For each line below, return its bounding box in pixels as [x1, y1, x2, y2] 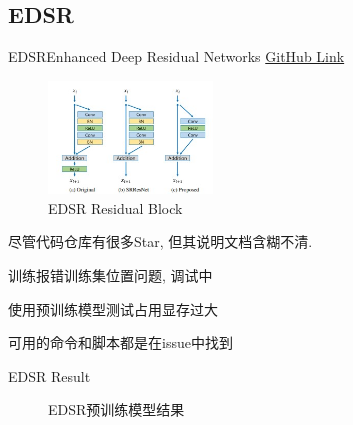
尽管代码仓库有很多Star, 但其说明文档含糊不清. [8, 231, 313, 252]
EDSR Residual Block [48, 197, 183, 218]
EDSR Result [8, 365, 91, 386]
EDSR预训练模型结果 [48, 399, 185, 420]
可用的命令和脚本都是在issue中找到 [8, 332, 233, 353]
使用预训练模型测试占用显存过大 [8, 298, 218, 319]
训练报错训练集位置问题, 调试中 [8, 264, 213, 285]
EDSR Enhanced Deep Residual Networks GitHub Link [8, 46, 345, 67]
